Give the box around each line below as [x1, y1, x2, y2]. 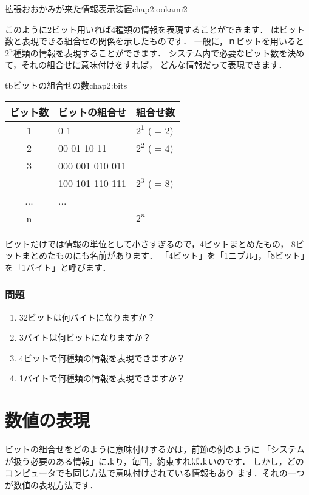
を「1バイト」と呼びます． [5, 261, 111, 273]
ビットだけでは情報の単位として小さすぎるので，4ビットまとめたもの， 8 [5, 237, 296, 250]
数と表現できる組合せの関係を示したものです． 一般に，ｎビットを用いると [5, 35, 305, 47]
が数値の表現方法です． [5, 478, 98, 491]
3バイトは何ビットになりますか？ [19, 331, 151, 344]
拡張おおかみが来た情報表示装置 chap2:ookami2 [5, 2, 188, 15]
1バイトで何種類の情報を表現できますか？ [19, 372, 185, 384]
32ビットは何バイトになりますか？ [19, 310, 155, 323]
